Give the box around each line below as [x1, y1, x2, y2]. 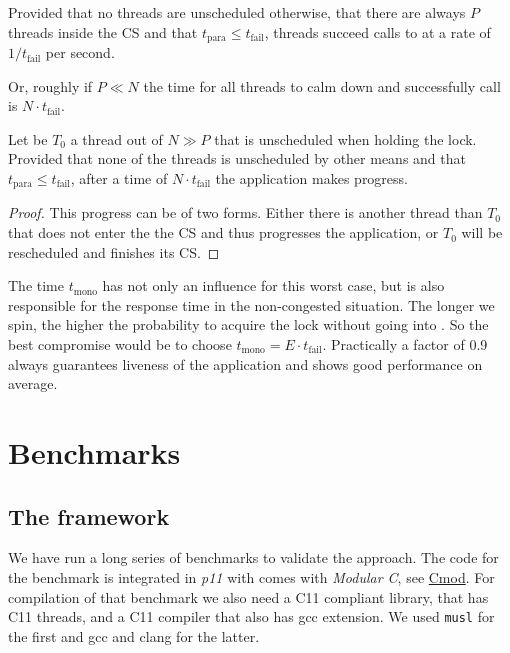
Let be [8, 128, 48, 149]
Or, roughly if [8, 75, 93, 96]
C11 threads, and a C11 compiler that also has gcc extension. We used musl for [8, 606, 495, 627]
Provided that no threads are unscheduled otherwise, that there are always [8, 2, 466, 22]
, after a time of [70, 168, 168, 189]
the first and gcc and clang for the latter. [8, 625, 260, 646]
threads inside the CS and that [8, 21, 198, 42]
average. [8, 373, 58, 394]
